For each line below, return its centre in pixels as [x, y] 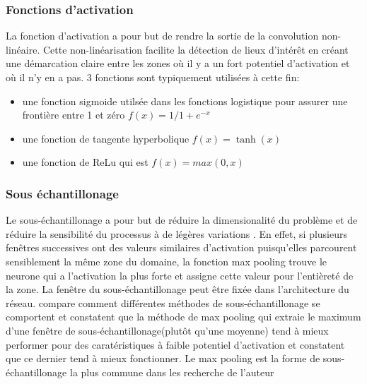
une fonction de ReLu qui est [85, 162]
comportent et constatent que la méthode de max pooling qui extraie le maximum [183, 317]
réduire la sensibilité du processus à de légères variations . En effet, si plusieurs [177, 233]
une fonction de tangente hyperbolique [106, 138]
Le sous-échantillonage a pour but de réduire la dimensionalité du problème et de [182, 220]
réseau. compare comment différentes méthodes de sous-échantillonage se [163, 302]
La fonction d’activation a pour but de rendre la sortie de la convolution [162, 36]
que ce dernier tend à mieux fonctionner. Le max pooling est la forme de [163, 358]
